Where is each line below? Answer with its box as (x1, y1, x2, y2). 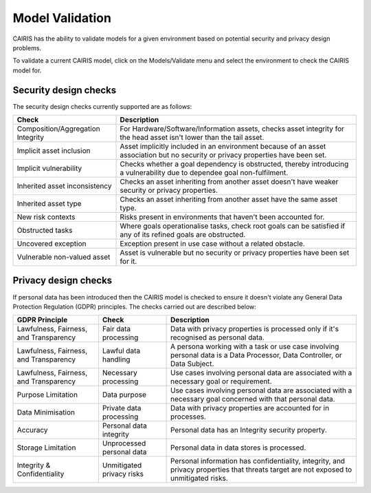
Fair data (102, 324, 131, 334)
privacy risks (102, 469, 144, 479)
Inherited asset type (16, 199, 82, 209)
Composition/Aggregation (16, 124, 100, 134)
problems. (12, 43, 41, 52)
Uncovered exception (16, 239, 87, 249)
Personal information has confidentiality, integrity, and (170, 457, 346, 466)
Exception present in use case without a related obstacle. (120, 239, 305, 249)
